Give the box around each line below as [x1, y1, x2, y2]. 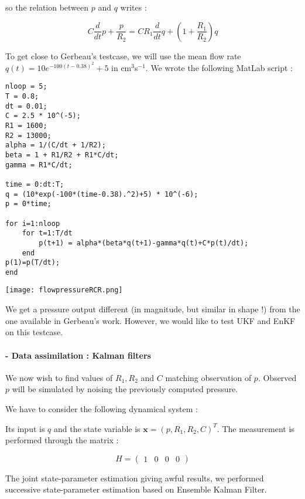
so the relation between [5, 1, 89, 13]
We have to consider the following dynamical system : [5, 402, 198, 414]
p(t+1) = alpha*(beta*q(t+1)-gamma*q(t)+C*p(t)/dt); [39, 238, 249, 247]
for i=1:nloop [5, 219, 60, 228]
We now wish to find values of [5, 371, 113, 383]
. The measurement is [217, 422, 294, 434]
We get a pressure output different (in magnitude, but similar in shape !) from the [5, 303, 300, 315]
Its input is [5, 422, 45, 434]
